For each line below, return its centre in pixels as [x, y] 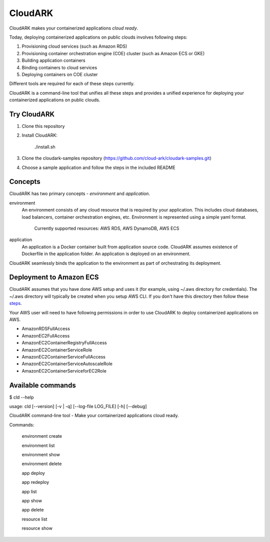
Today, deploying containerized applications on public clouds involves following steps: [98, 37]
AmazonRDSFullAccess [46, 329]
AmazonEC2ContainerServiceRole [57, 350]
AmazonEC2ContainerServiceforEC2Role [64, 371]
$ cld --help [22, 397]
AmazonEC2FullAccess [46, 335]
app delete [33, 510]
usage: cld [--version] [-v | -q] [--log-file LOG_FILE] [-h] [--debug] [78, 407]
